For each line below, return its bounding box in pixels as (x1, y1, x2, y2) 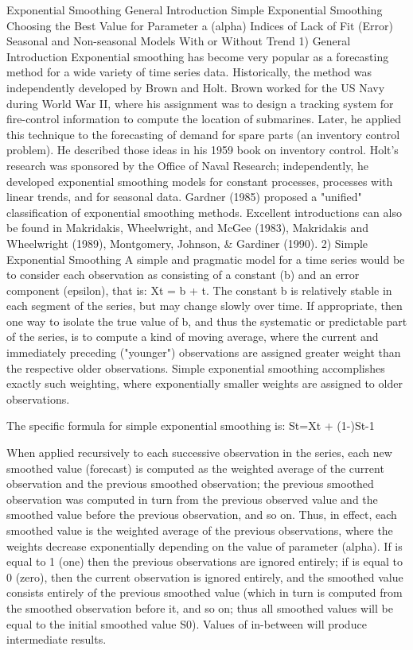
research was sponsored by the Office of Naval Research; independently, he (6, 157, 368, 173)
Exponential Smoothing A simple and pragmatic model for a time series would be (6, 250, 405, 267)
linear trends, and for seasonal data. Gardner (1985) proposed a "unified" (6, 188, 362, 205)
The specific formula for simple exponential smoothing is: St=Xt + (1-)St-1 (6, 417, 375, 434)
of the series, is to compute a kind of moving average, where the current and (6, 328, 379, 345)
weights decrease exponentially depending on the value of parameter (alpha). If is (6, 537, 403, 554)
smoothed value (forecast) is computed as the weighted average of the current (6, 459, 384, 476)
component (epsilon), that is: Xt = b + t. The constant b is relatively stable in (6, 281, 392, 298)
